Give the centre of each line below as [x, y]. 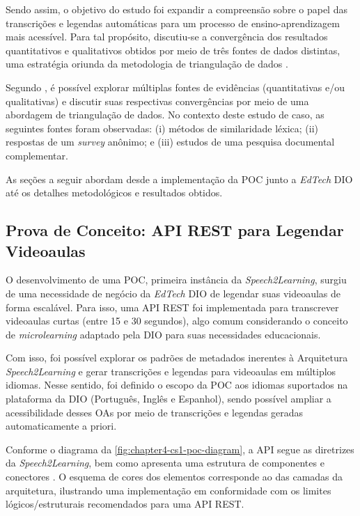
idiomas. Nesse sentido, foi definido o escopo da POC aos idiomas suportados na [177, 385]
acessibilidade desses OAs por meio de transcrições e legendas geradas [155, 412]
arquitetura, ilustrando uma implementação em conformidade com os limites [169, 490]
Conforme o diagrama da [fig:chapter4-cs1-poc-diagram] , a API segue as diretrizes [180, 449]
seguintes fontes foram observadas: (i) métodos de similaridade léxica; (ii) [162, 128]
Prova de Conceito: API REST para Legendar [175, 230]
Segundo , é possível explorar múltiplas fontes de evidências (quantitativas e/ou [175, 87]
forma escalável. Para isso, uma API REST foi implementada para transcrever [172, 307]
